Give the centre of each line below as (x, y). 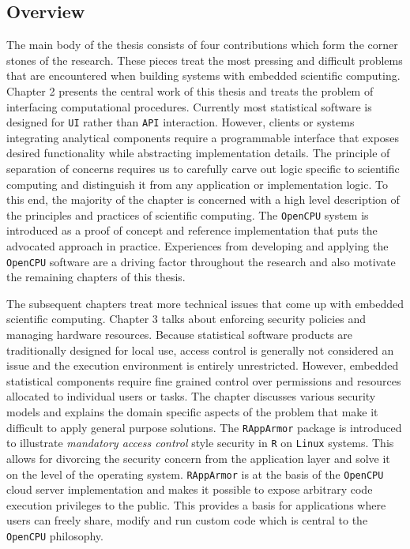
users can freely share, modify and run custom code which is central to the (187, 520)
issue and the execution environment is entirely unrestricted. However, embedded (203, 365)
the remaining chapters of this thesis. (96, 277)
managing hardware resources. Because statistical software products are (180, 335)
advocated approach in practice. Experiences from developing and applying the (197, 246)
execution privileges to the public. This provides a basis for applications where (196, 504)
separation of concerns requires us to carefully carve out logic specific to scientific (203, 169)
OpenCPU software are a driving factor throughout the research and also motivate (201, 261)
